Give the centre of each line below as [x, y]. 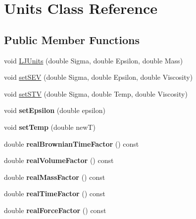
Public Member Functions [72, 39]
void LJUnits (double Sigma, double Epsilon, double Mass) [94, 60]
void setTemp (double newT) [50, 127]
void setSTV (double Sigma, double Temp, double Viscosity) [96, 93]
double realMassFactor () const [55, 177]
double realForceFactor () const [55, 210]
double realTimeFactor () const [55, 193]
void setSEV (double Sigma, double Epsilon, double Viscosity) [98, 77]
